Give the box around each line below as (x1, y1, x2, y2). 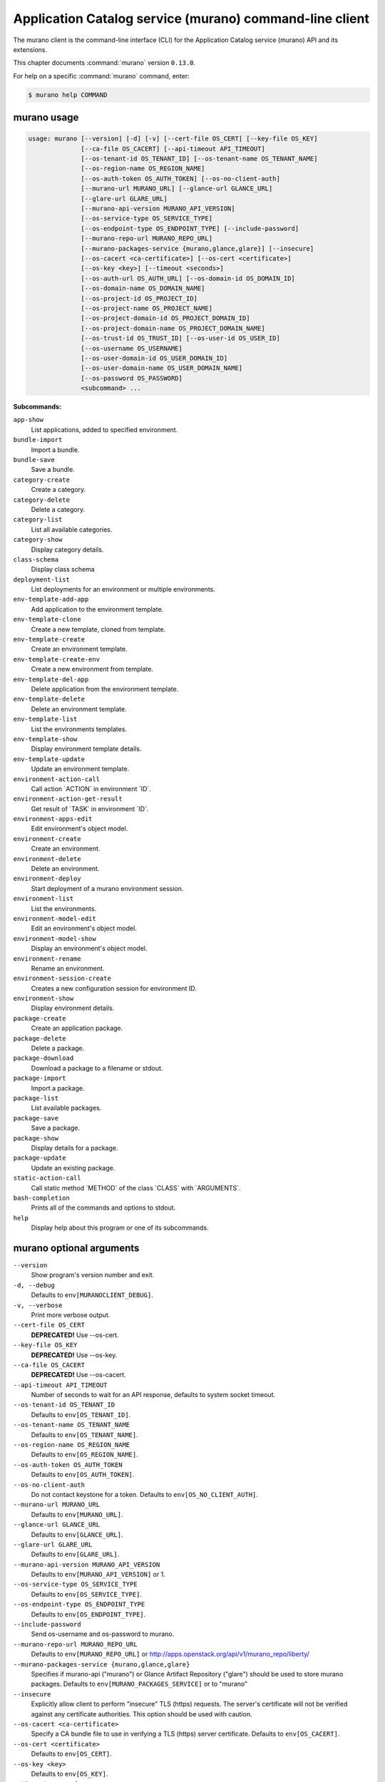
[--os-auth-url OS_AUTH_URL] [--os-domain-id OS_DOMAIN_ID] (81, 274, 296, 282)
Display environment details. (31, 1004, 115, 1012)
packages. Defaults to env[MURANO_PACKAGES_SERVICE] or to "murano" (31, 1679, 248, 1689)
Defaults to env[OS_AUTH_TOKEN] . (31, 1471, 135, 1479)
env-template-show (13, 735, 78, 743)
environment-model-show (13, 934, 96, 942)
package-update (13, 1154, 67, 1162)
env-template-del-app (13, 675, 89, 684)
